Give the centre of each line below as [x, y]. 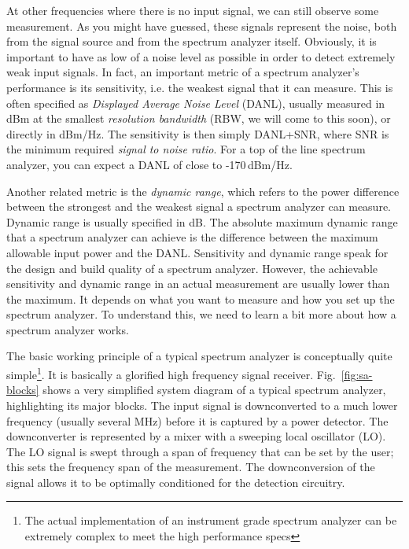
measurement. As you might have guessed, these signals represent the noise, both [202, 26]
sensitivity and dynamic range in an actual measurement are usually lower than [198, 284]
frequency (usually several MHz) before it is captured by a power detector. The [197, 420]
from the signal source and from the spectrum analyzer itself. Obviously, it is [192, 41]
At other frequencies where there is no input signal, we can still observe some [193, 10]
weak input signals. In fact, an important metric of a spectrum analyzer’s [183, 72]
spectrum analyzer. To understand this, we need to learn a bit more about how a [201, 314]
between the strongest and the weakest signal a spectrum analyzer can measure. [199, 206]
